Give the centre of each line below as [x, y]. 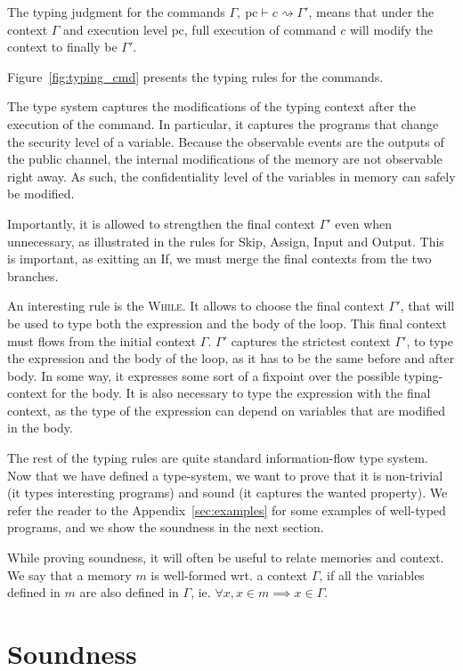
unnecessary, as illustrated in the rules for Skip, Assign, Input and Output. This [226, 241]
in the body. [40, 428]
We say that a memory [69, 574]
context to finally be [62, 47]
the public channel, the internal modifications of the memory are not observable [225, 159]
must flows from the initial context [102, 340]
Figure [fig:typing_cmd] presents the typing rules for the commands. [195, 76]
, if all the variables [372, 574]
